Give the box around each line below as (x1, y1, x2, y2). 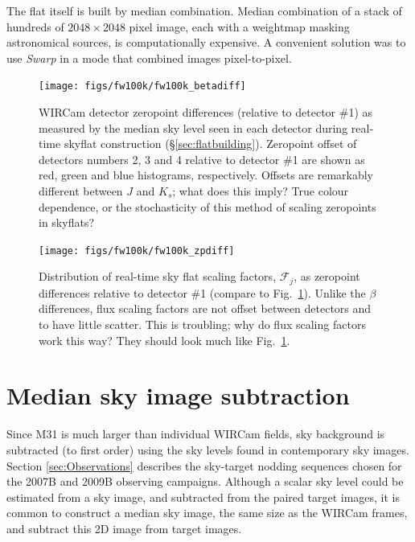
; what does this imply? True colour (172, 183, 349, 199)
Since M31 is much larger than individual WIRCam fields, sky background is (6, 425, 385, 442)
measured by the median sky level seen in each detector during (39, 119, 348, 136)
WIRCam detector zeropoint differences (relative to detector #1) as (39, 104, 373, 121)
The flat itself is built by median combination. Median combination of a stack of (6, 2, 402, 18)
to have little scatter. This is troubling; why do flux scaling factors (39, 316, 366, 333)
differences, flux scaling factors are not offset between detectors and (39, 300, 372, 317)
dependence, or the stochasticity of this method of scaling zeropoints (39, 198, 376, 215)
